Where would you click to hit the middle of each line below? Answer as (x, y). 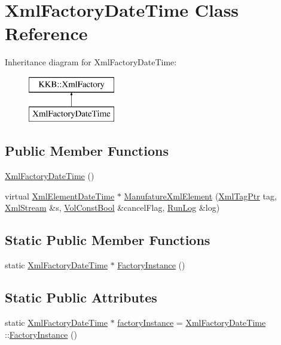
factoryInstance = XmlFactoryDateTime (192, 323)
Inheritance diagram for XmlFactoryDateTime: (91, 62)
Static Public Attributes (81, 297)
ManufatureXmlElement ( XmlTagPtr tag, (200, 196)
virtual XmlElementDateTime (60, 196)
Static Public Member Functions (108, 240)
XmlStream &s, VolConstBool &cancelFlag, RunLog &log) (112, 208)
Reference (46, 33)
